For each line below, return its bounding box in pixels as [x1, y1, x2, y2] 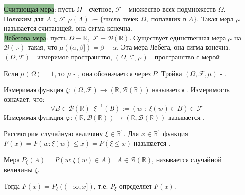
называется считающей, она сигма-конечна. [4, 23, 132, 33]
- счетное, [84, 4, 113, 14]
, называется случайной [152, 154, 222, 164]
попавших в [151, 16, 187, 23]
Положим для [4, 13, 44, 23]
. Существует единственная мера [129, 32, 226, 42]
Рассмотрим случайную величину [4, 128, 103, 138]
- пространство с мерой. [150, 51, 222, 61]
